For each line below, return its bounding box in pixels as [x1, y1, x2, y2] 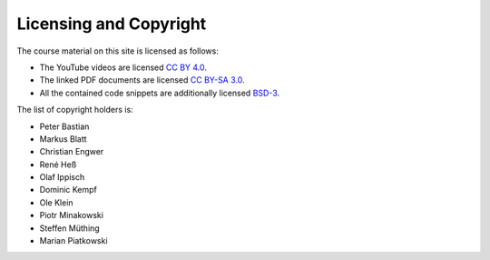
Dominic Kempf [39, 185, 97, 195]
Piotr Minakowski [39, 210, 104, 221]
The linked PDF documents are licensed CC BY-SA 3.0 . [39, 75, 245, 85]
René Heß [39, 159, 77, 170]
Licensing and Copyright [16, 14, 207, 34]
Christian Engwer [39, 146, 104, 157]
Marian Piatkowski [39, 235, 108, 246]
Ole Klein [39, 196, 73, 208]
